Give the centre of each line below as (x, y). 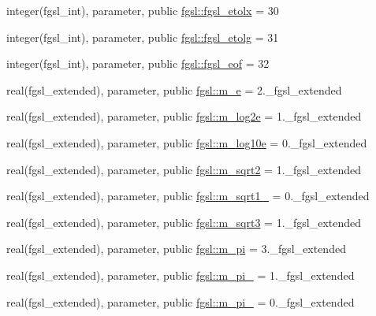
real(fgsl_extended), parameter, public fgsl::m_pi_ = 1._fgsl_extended (181, 275)
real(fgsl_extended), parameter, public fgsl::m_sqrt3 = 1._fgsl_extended (184, 222)
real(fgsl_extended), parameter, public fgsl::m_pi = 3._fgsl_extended (176, 249)
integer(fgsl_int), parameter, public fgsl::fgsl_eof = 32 (138, 63)
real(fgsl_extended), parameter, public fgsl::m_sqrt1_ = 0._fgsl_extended (188, 196)
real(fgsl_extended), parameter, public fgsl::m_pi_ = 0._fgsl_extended (181, 301)
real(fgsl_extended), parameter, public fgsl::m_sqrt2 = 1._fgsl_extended (184, 169)
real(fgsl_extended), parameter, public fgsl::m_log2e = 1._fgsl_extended (184, 116)
